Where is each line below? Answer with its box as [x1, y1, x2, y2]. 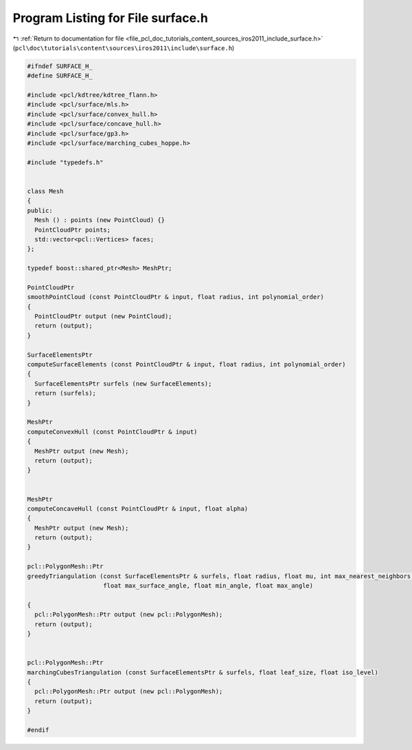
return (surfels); [34, 389, 96, 397]
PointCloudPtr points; [34, 225, 111, 234]
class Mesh [27, 188, 64, 195]
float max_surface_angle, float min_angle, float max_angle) [103, 582, 314, 590]
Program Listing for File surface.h [12, 10, 209, 25]
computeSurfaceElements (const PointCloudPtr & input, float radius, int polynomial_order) [27, 361, 346, 368]
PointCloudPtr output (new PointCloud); [34, 313, 172, 320]
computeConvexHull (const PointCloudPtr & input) [27, 428, 198, 436]
